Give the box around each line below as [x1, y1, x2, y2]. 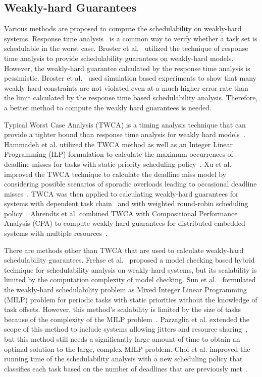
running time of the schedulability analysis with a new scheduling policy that [4, 353, 243, 364]
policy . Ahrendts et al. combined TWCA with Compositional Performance [4, 208, 238, 218]
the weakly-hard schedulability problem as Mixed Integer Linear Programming [4, 284, 247, 295]
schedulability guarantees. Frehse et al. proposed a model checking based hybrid [4, 255, 255, 265]
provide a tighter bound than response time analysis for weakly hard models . [4, 129, 245, 140]
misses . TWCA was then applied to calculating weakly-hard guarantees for [4, 188, 239, 199]
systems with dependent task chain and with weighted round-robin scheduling [4, 198, 248, 209]
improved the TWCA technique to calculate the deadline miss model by [4, 168, 226, 179]
